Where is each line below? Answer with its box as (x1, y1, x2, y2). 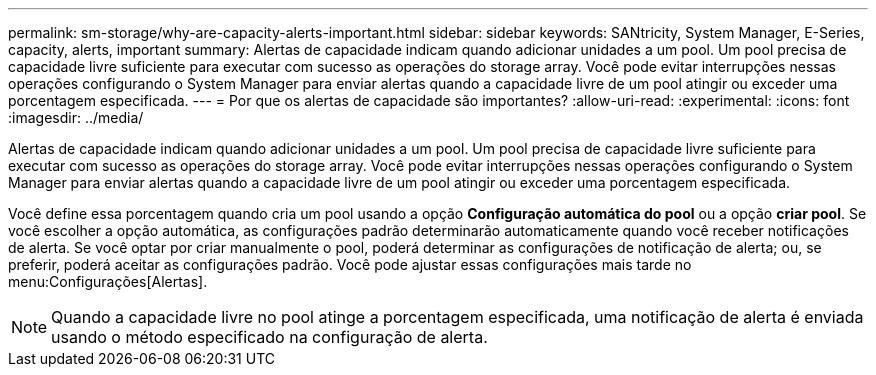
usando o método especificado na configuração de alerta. (51, 327, 488, 347)
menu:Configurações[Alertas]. (8, 273, 208, 290)
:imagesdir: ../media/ (8, 109, 144, 126)
